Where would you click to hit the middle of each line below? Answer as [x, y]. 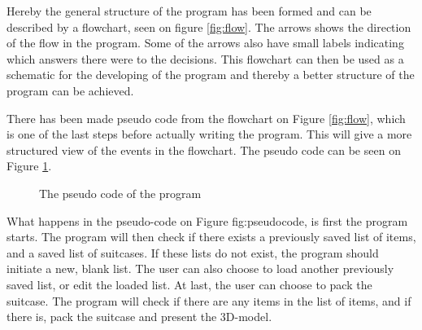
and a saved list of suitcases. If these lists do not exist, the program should [193, 252]
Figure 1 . [29, 166]
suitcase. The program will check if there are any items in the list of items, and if [209, 300]
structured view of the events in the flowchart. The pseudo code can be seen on [204, 150]
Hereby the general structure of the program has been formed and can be [189, 11]
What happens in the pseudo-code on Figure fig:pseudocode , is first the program [207, 220]
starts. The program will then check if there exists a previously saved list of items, [211, 237]
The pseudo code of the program [120, 193]
